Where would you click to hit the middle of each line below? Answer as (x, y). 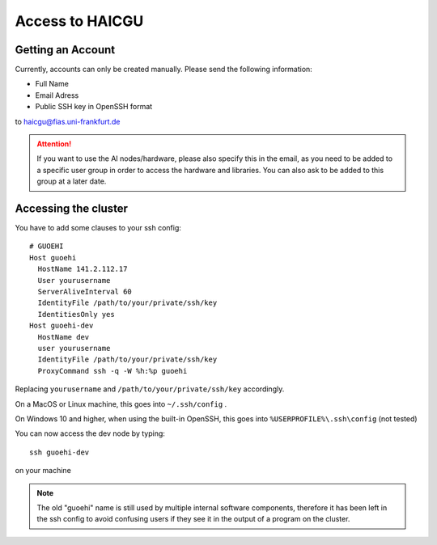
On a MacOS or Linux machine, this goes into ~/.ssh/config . (121, 403)
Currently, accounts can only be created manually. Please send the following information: (164, 70)
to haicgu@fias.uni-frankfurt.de (68, 121)
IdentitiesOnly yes (76, 314)
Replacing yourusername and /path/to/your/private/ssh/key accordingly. (150, 389)
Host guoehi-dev (62, 326)
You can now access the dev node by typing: (90, 433)
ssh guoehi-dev (59, 452)
